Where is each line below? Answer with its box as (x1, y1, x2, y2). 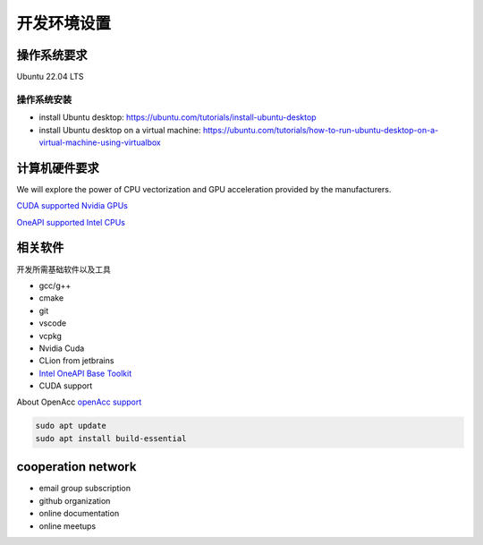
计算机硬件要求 (16, 160, 99, 175)
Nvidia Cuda (38, 343, 85, 353)
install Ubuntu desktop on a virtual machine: (38, 124, 201, 135)
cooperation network (16, 459, 137, 474)
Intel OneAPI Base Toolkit (38, 368, 132, 379)
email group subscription (38, 483, 131, 494)
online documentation (38, 508, 120, 519)
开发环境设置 (16, 13, 112, 33)
